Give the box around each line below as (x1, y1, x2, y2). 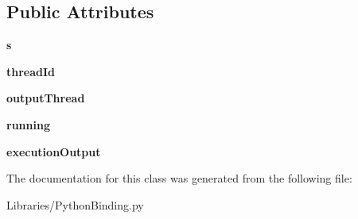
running (6, 116, 50, 133)
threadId (6, 63, 56, 79)
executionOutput (6, 143, 101, 159)
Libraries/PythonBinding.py (6, 196, 144, 213)
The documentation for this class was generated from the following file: (6, 170, 352, 186)
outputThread (6, 90, 85, 106)
